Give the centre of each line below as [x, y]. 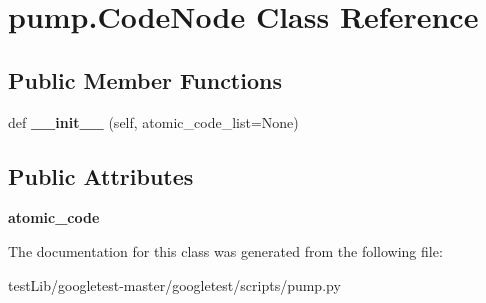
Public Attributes [101, 175]
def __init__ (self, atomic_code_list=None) [153, 121]
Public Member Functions [145, 79]
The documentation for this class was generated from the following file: [225, 250]
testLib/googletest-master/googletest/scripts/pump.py [174, 284]
